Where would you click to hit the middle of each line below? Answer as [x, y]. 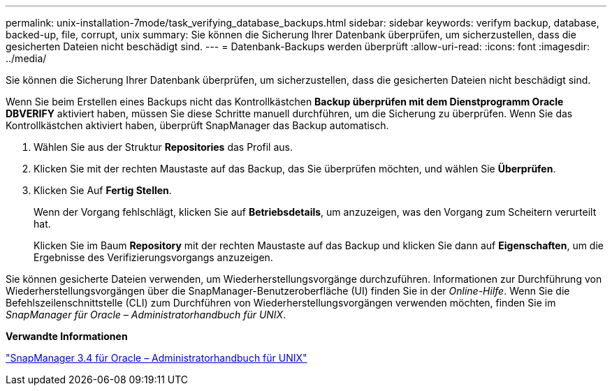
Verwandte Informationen [67, 336]
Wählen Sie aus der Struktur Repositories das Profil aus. [163, 147]
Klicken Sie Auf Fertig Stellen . [103, 190]
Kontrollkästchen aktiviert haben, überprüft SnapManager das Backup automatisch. [197, 125]
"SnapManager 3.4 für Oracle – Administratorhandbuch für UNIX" [156, 358]
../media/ [26, 58]
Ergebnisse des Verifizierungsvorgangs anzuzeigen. [153, 257]
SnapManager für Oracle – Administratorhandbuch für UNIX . [146, 315]
